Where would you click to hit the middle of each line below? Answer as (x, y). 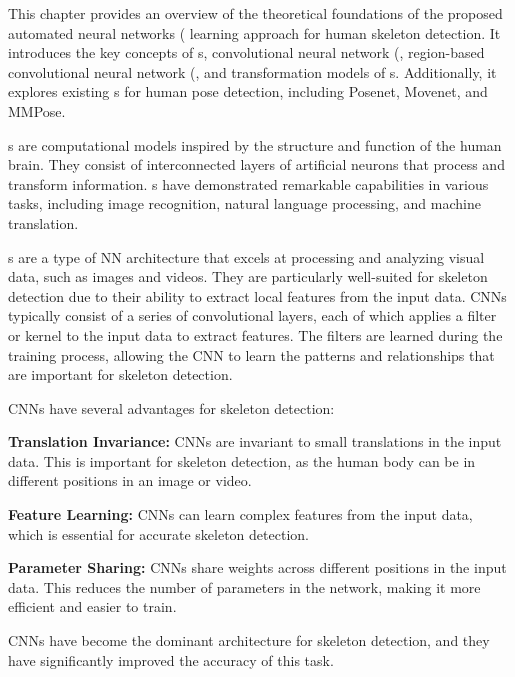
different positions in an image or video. (130, 480)
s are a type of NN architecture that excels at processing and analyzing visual (246, 256)
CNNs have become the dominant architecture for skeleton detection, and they (249, 640)
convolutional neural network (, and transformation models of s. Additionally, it (252, 71)
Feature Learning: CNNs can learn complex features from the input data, (240, 514)
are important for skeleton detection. (120, 374)
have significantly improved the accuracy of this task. (171, 659)
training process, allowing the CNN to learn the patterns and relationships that (251, 354)
